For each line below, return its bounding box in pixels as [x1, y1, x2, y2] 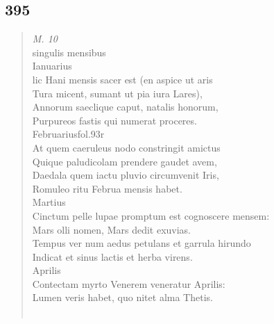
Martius [32, 195, 66, 209]
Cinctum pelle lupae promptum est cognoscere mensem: [32, 208, 270, 222]
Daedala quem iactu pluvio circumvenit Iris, [32, 168, 219, 182]
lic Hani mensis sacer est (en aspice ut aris [32, 72, 213, 86]
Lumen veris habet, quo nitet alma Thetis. [32, 290, 213, 305]
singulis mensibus [32, 44, 106, 59]
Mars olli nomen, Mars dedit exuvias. [32, 222, 191, 236]
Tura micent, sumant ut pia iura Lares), [32, 86, 203, 100]
